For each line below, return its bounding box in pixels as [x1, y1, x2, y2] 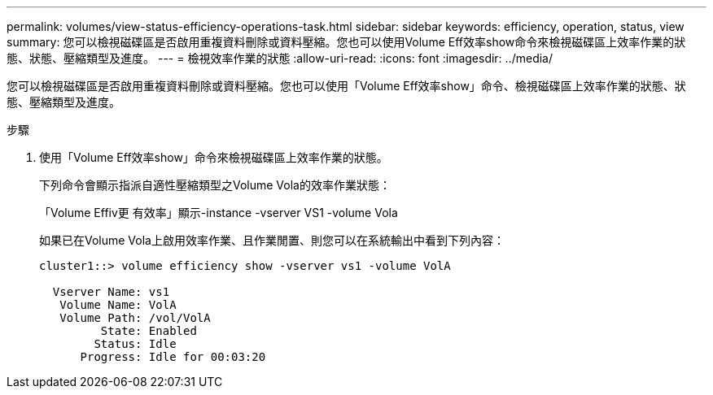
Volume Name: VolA [59, 298, 177, 311]
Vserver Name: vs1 [52, 285, 170, 298]
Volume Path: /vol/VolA [59, 311, 211, 324]
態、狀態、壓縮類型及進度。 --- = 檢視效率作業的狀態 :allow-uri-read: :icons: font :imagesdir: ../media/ [7, 51, 553, 65]
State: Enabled [100, 324, 197, 337]
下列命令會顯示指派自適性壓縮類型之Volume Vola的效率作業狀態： [39, 178, 391, 192]
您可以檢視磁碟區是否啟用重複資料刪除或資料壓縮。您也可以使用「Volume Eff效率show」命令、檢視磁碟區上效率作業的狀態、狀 [7, 79, 686, 93]
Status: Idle [94, 337, 177, 350]
